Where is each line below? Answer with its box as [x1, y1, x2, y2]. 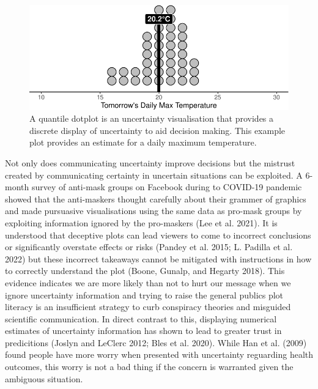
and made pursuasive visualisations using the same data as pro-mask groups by [5, 204, 302, 217]
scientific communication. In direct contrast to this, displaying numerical [5, 312, 277, 325]
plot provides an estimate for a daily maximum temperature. [29, 136, 257, 149]
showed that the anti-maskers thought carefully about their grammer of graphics [5, 192, 306, 205]
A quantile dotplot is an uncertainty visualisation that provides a [29, 112, 274, 125]
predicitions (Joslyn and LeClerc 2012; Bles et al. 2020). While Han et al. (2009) [5, 336, 307, 349]
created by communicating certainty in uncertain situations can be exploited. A [5, 168, 303, 181]
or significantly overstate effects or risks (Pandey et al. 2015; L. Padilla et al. [5, 240, 293, 253]
